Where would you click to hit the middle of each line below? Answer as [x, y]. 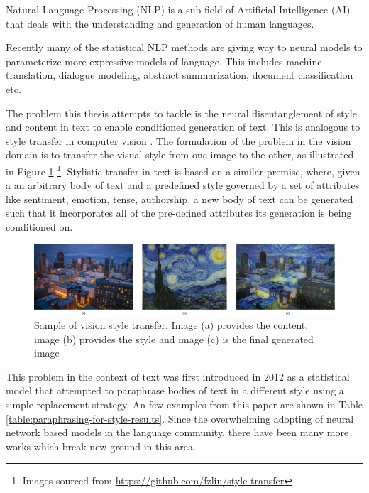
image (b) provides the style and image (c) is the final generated [174, 338]
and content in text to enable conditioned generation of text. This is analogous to [183, 127]
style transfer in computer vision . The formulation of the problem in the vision [178, 140]
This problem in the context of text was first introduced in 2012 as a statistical [178, 376]
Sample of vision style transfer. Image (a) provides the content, [171, 324]
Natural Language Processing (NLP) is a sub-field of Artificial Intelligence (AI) [178, 9]
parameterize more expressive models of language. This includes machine [164, 61]
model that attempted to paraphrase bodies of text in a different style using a [175, 390]
